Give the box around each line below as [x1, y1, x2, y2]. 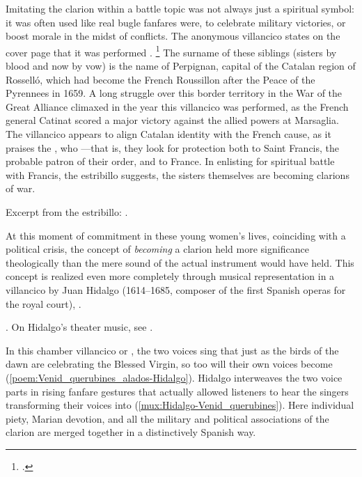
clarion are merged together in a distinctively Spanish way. [6, 425, 256, 439]
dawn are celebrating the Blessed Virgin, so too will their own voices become [6, 357, 333, 371]
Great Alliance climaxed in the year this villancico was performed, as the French [6, 99, 349, 114]
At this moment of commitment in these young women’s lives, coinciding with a [6, 228, 346, 242]
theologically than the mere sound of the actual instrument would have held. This [6, 255, 354, 269]
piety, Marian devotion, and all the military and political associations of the [6, 411, 329, 425]
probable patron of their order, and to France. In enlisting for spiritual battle [6, 154, 335, 169]
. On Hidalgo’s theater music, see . [6, 320, 153, 334]
